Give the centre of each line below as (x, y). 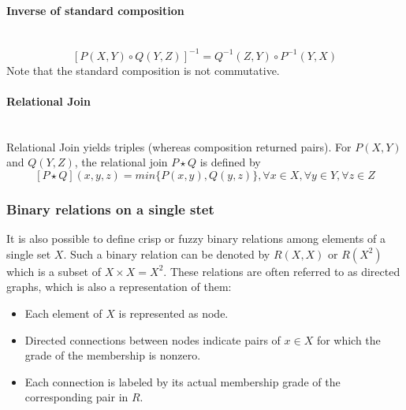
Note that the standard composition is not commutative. (143, 70)
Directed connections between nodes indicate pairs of (153, 339)
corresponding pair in (76, 397)
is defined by (230, 162)
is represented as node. (173, 313)
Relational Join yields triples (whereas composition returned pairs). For (179, 146)
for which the (348, 339)
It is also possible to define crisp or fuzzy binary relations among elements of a (196, 239)
